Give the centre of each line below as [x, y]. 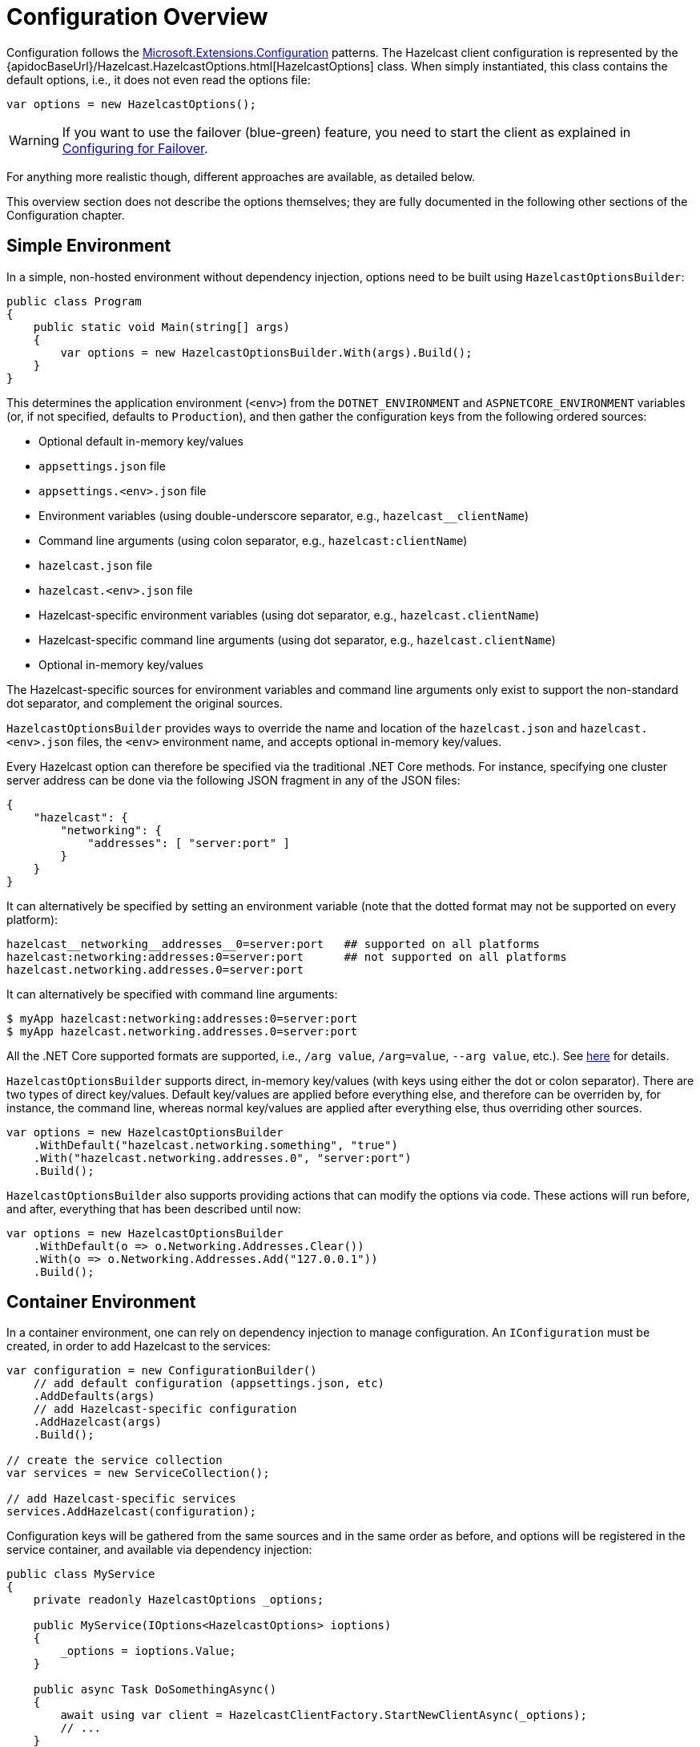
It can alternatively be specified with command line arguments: [172, 994]
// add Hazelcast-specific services [121, 1499]
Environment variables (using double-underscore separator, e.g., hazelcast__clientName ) [284, 515]
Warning [34, 140]
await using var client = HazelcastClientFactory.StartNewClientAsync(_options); [324, 1715]
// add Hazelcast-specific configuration [165, 1409]
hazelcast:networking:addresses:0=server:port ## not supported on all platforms [287, 956]
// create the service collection [115, 1461]
